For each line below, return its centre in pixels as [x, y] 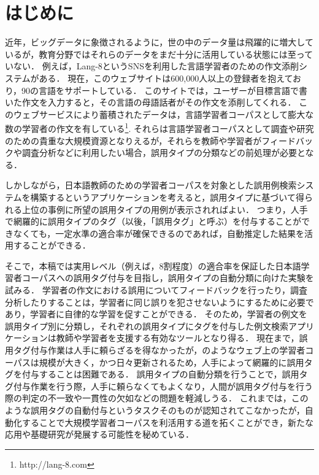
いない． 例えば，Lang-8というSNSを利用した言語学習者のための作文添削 [152, 66]
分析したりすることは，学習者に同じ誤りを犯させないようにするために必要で [159, 302]
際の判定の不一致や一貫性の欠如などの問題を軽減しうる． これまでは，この [157, 398]
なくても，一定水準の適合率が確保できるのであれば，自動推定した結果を [159, 233]
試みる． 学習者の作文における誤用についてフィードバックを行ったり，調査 [156, 290]
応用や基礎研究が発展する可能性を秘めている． [99, 434]
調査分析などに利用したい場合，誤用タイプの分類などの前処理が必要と [163, 153]
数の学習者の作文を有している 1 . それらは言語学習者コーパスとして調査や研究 [159, 127]
